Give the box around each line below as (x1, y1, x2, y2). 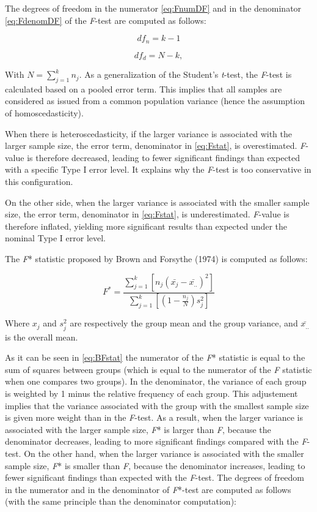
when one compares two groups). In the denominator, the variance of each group (5, 375, 307, 388)
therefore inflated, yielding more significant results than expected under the (5, 219, 288, 232)
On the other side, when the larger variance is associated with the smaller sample (5, 195, 310, 208)
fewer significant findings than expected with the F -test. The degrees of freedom (5, 471, 304, 484)
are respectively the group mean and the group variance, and (70, 317, 298, 329)
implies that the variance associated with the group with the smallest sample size (5, 399, 309, 412)
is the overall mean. (5, 330, 78, 343)
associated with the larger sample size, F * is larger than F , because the (5, 423, 271, 435)
